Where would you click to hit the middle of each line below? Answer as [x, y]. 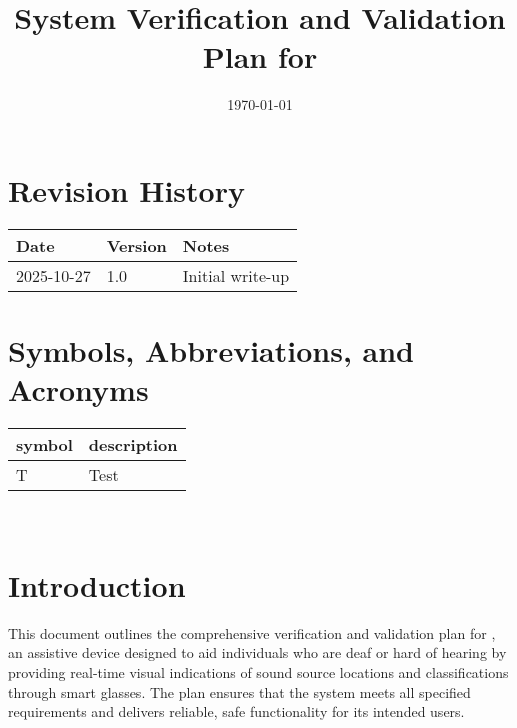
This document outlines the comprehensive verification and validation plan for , [252, 632]
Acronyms [78, 389]
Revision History [126, 189]
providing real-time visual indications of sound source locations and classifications [258, 672]
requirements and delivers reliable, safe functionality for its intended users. [236, 711]
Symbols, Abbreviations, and [211, 350]
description [133, 445]
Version [136, 245]
